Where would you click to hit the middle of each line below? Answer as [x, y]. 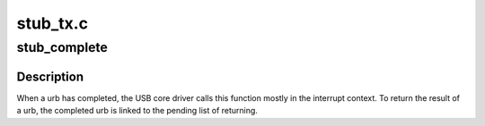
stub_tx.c [53, 23]
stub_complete [62, 47]
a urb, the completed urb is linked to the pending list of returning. [137, 111]
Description [50, 76]
